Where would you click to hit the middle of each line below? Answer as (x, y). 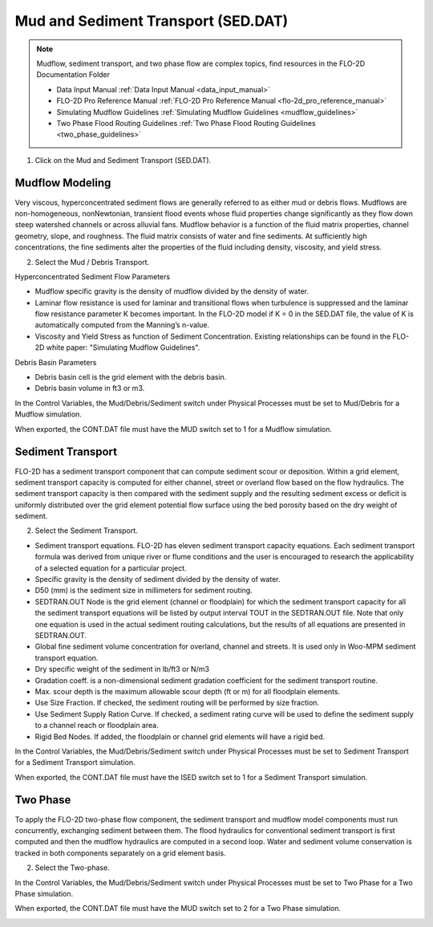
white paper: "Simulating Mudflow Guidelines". (123, 348)
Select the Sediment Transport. (86, 531)
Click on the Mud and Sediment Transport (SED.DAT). (123, 160)
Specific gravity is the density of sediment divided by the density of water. (158, 579)
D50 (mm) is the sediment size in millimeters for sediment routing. (144, 591)
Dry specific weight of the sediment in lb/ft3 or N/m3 (122, 669)
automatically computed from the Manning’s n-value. (122, 325)
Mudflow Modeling (63, 183)
